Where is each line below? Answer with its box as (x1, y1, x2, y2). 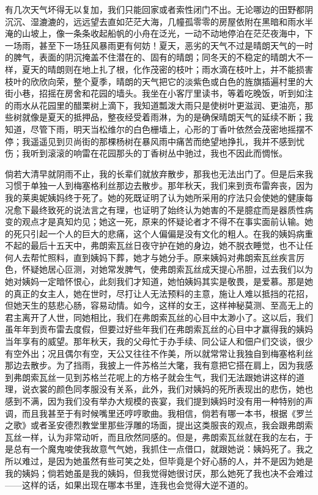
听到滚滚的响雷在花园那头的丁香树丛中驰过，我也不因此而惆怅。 (30, 147, 287, 159)
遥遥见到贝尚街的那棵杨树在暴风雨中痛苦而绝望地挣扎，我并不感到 (30, 134, 296, 147)
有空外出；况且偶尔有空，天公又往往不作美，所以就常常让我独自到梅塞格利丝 (5, 346, 313, 359)
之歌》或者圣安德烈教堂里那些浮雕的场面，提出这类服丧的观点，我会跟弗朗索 (5, 419, 313, 431)
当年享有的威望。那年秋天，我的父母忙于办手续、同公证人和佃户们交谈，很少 (5, 335, 313, 348)
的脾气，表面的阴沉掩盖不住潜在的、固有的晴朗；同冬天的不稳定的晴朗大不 (5, 51, 305, 64)
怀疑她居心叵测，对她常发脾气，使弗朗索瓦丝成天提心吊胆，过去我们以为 (21, 263, 313, 276)
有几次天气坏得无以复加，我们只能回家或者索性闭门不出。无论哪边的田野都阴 (5, 3, 313, 15)
